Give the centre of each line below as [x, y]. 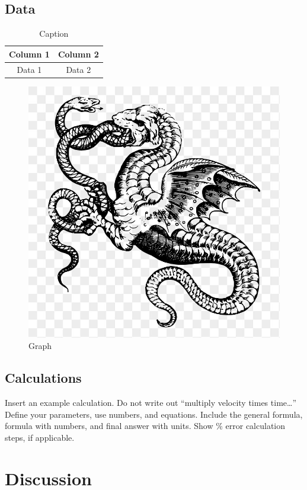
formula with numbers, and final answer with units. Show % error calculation [145, 426]
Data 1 [29, 69]
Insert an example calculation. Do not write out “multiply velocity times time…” [151, 403]
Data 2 [79, 69]
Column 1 [29, 54]
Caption [54, 33]
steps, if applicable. [40, 437]
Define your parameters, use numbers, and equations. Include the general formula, [154, 414]
